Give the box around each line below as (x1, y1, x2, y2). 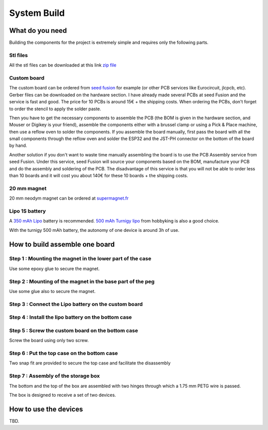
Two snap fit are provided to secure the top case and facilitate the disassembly (9, 360, 171, 366)
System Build (9, 7, 65, 18)
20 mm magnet (9, 185, 47, 192)
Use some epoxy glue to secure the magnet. (9, 266, 100, 272)
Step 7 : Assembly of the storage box (9, 372, 100, 379)
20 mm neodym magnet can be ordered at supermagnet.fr (9, 195, 129, 201)
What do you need (9, 26, 67, 35)
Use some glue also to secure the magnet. (9, 288, 96, 294)
